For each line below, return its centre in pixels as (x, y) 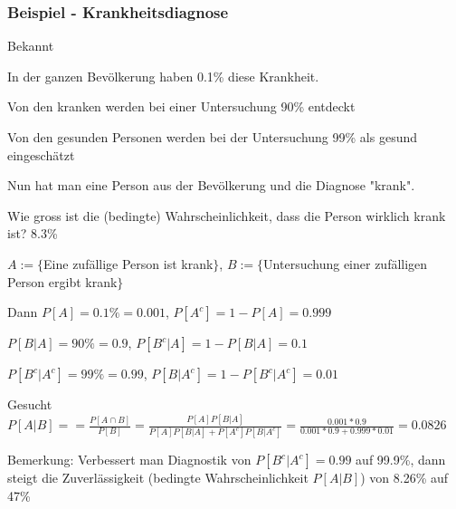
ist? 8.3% (33, 233)
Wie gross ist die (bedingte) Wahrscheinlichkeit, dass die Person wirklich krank (227, 215)
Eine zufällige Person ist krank (128, 263)
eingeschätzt (41, 154)
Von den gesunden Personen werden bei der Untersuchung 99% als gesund (213, 137)
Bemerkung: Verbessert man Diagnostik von (129, 460)
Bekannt (31, 46)
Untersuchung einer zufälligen (346, 263)
